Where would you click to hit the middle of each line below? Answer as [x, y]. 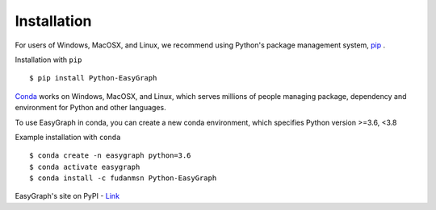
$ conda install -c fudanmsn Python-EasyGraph [123, 178]
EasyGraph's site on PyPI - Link [67, 196]
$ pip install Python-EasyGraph [93, 78]
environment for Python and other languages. [90, 108]
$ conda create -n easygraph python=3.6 [110, 156]
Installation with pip [48, 60]
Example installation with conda [68, 137]
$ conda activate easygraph [85, 167]
